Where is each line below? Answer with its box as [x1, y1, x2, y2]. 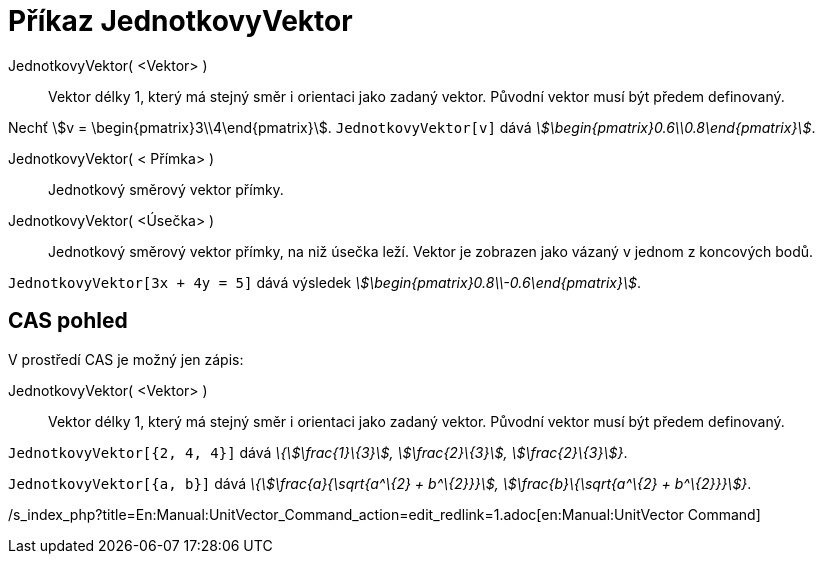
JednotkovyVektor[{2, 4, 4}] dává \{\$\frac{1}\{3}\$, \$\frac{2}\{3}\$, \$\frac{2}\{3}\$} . [8, 443, 628, 461]
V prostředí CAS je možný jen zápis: [8, 350, 244, 368]
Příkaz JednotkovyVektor [8, 4, 353, 38]
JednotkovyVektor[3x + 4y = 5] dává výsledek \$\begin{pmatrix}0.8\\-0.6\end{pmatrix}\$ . [8, 273, 642, 291]
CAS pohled [8, 308, 128, 334]
